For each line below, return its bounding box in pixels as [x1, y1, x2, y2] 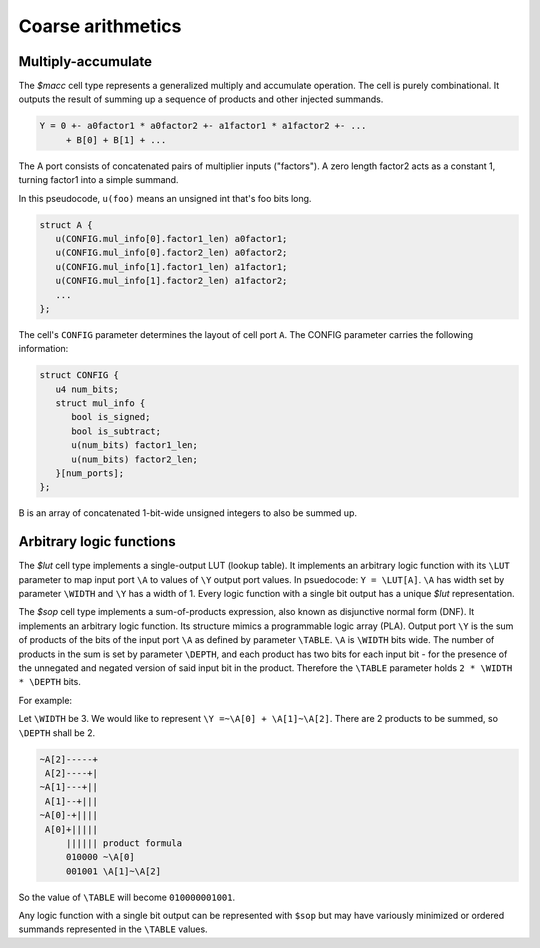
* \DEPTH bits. [18, 676, 82, 688]
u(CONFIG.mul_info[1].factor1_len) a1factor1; [55, 261, 288, 272]
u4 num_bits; [55, 383, 120, 395]
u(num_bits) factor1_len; [71, 440, 199, 451]
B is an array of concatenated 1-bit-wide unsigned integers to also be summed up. [18, 507, 358, 519]
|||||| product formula [65, 837, 183, 849]
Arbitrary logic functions [18, 533, 176, 550]
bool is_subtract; [71, 425, 162, 437]
